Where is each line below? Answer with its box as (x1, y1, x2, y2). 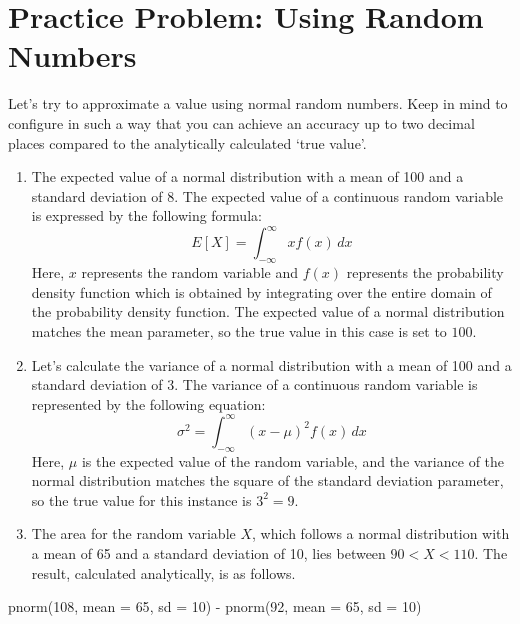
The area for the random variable (31, 523, 236, 544)
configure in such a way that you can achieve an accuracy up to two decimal (8, 112, 475, 133)
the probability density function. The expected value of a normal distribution (31, 301, 505, 322)
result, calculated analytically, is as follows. (31, 562, 296, 583)
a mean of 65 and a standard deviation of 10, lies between (31, 543, 386, 563)
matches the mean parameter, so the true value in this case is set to (31, 320, 447, 341)
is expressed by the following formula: (31, 205, 262, 226)
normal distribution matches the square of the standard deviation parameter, (31, 470, 504, 491)
